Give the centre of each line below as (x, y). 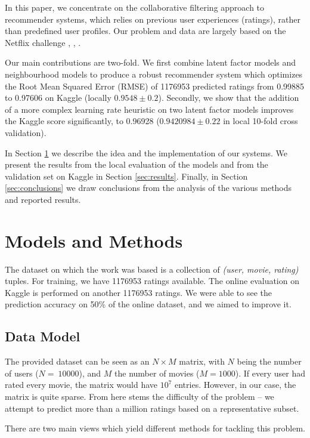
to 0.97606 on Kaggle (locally (58, 98)
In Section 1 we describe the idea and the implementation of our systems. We (146, 152)
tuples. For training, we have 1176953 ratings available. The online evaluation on (152, 281)
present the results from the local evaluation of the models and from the (137, 164)
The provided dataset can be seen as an (77, 361)
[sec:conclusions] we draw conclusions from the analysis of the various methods (148, 188)
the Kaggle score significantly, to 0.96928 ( (82, 121)
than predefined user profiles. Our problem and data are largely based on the (145, 31)
